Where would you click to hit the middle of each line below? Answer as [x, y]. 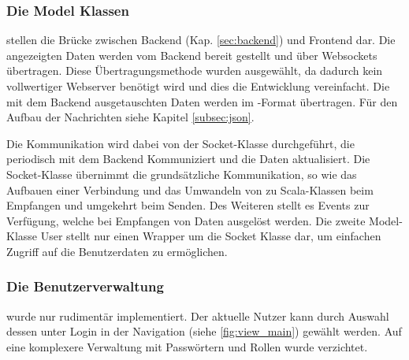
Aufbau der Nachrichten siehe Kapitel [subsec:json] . [130, 117]
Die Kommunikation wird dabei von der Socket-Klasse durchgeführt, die [180, 143]
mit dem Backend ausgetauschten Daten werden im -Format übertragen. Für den [202, 101]
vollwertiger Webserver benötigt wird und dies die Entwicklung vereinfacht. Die [198, 86]
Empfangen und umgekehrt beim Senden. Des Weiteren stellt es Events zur [188, 205]
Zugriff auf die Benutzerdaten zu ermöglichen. [117, 251]
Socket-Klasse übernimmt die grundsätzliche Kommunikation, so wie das [182, 174]
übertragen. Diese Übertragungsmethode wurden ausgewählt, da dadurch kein [195, 71]
